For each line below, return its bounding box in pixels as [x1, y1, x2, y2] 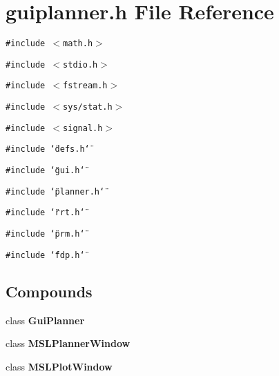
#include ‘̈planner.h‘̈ [6, 186, 105, 197]
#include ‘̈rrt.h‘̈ [6, 208, 85, 218]
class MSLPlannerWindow [6, 336, 131, 350]
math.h [63, 39, 93, 49]
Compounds [6, 280, 93, 301]
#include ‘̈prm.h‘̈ [6, 229, 85, 239]
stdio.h [63, 59, 98, 70]
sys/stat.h [63, 102, 113, 112]
